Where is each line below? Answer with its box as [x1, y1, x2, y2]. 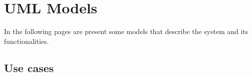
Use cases [4, 60, 54, 75]
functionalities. [4, 36, 49, 46]
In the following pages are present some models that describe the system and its [4, 26, 249, 37]
